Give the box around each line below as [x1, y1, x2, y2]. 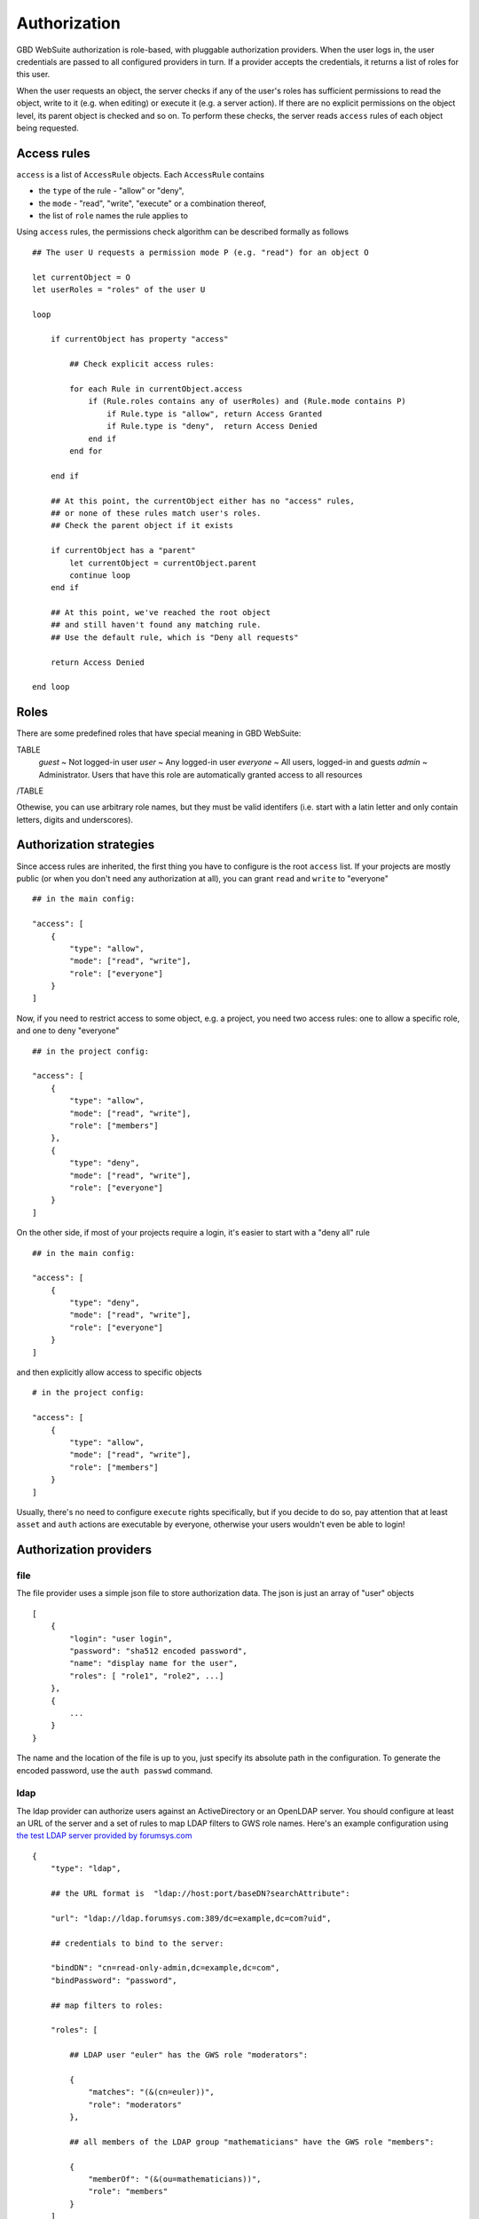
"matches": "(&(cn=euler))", [88, 2087, 215, 2097]
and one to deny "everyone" [16, 1025, 120, 1036]
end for [69, 446, 103, 456]
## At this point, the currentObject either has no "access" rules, [50, 495, 355, 506]
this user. [16, 69, 51, 80]
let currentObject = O [32, 272, 131, 282]
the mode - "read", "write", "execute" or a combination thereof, [38, 198, 266, 209]
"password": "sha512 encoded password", [69, 1646, 247, 1656]
